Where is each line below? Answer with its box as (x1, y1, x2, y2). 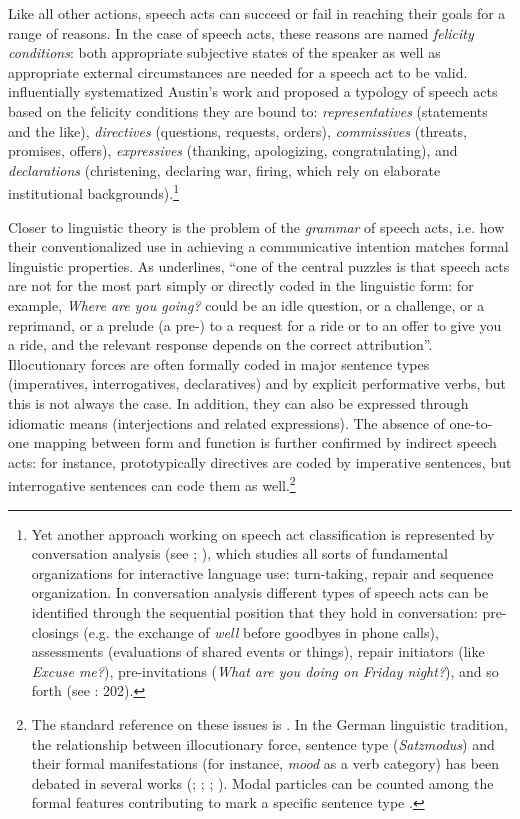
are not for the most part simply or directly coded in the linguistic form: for (8, 275, 474, 296)
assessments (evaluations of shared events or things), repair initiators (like (31, 641, 485, 662)
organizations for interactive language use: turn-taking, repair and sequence (31, 562, 494, 583)
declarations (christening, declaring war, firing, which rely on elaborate (8, 159, 441, 180)
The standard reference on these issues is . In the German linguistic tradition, (31, 713, 508, 734)
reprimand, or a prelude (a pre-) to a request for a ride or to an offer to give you (8, 314, 502, 335)
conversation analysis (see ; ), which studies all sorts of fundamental (31, 543, 448, 564)
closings (31, 621, 79, 642)
